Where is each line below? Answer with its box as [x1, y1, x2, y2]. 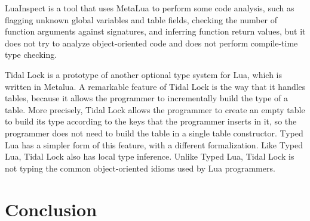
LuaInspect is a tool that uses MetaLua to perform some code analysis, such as [5, 2, 294, 14]
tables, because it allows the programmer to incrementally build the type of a [5, 92, 288, 104]
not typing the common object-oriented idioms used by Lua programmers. [5, 161, 275, 174]
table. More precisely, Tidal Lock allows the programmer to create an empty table [5, 103, 305, 116]
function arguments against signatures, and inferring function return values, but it [5, 25, 306, 38]
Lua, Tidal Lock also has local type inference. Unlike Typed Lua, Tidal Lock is [5, 150, 294, 163]
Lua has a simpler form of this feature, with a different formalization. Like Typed [5, 138, 303, 151]
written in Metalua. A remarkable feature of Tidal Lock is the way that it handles [5, 80, 306, 92]
